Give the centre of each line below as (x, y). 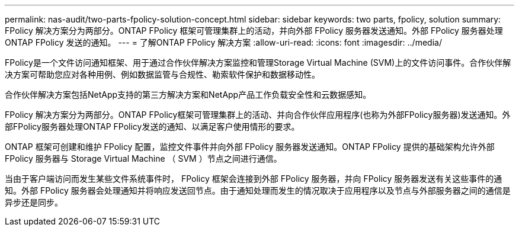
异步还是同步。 (34, 202)
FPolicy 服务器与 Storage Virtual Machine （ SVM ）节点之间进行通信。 (143, 158)
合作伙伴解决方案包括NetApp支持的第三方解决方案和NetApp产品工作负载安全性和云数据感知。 (188, 94)
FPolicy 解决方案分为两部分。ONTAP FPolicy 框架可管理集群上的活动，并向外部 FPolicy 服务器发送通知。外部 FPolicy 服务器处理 (254, 31)
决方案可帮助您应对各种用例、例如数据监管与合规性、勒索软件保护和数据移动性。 (162, 74)
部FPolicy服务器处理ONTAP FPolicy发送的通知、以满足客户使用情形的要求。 (152, 126)
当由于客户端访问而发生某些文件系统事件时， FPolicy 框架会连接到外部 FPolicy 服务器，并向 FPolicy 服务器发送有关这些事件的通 (254, 179)
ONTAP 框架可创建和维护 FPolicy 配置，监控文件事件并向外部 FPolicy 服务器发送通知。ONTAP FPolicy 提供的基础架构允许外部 (250, 147)
